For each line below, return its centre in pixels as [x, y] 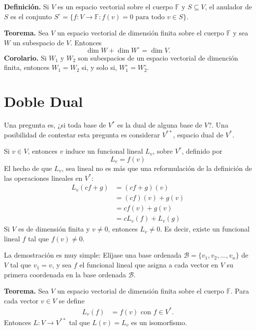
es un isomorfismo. [159, 322]
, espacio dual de [198, 134]
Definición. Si [27, 6]
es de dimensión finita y [54, 229]
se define [72, 300]
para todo [150, 17]
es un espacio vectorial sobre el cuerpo [115, 6]
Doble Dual [44, 101]
